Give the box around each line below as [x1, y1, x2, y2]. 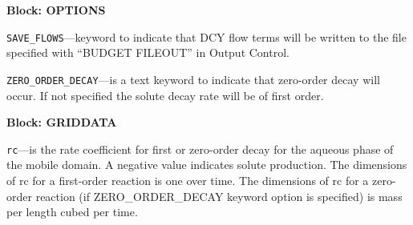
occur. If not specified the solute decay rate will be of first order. [6, 86, 324, 103]
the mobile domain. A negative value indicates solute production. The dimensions [6, 156, 407, 173]
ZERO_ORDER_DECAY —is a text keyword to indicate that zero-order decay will [6, 70, 380, 87]
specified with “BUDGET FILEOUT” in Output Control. [6, 44, 290, 61]
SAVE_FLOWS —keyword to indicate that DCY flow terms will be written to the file [6, 28, 407, 45]
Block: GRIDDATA [6, 114, 117, 131]
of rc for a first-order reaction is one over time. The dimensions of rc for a [6, 171, 369, 188]
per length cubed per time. [6, 203, 138, 220]
